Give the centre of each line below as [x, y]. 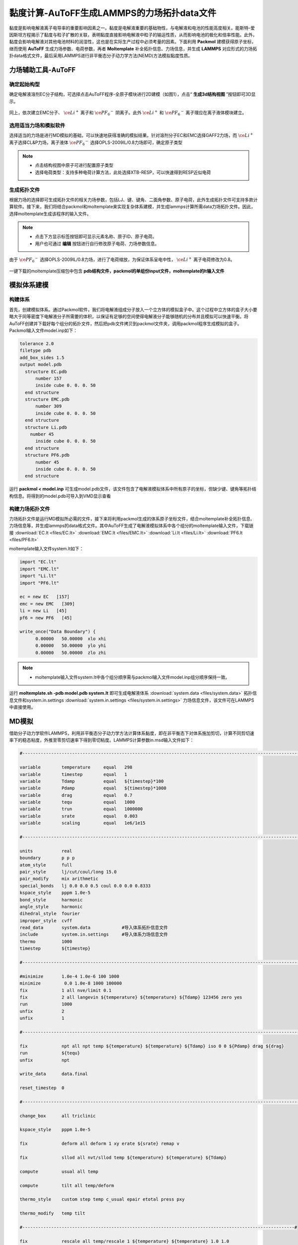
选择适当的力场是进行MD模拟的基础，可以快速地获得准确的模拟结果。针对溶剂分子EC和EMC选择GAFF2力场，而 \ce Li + [131, 135]
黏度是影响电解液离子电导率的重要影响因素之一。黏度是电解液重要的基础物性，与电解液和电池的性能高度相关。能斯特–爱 [132, 28]
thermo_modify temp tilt [52, 1213]
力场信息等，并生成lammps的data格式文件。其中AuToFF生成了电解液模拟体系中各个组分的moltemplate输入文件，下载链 [131, 526]
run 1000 [46, 1004]
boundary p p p [47, 858]
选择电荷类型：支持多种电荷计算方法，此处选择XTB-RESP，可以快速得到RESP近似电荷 [123, 172]
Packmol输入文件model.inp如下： [43, 330]
